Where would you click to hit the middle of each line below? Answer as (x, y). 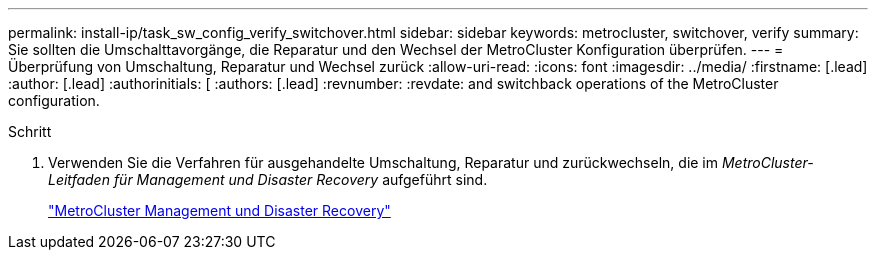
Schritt (30, 131)
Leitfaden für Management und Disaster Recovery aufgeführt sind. (268, 179)
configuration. (54, 100)
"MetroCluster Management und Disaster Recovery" (219, 210)
